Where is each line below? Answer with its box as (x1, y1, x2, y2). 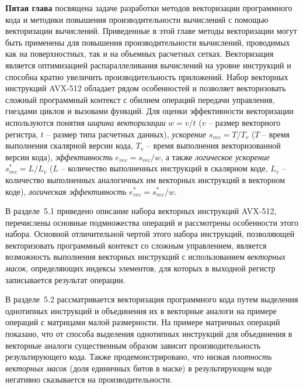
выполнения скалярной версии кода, (5, 139, 133, 152)
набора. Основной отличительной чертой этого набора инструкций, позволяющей (5, 228, 295, 240)
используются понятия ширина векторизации (5, 116, 166, 128)
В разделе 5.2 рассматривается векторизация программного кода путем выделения (5, 293, 298, 305)
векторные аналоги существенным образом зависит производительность (5, 339, 261, 351)
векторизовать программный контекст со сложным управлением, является (5, 239, 267, 251)
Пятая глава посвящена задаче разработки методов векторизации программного (5, 2, 292, 13)
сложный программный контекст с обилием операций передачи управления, (5, 93, 275, 105)
